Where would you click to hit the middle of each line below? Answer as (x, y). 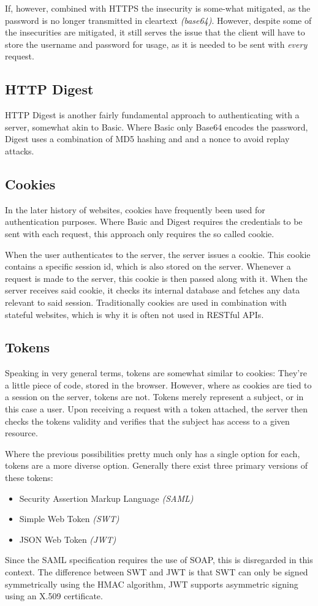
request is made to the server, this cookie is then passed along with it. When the (156, 278)
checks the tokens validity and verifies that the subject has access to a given (147, 421)
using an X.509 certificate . (54, 596)
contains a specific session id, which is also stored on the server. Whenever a (148, 266)
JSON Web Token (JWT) (68, 539)
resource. (21, 433)
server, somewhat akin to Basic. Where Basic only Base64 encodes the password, (157, 127)
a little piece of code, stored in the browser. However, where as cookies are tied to (158, 384)
